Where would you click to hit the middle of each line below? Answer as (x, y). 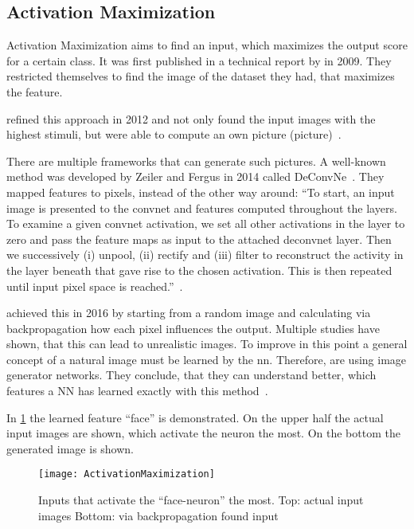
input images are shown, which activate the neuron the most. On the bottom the (203, 433)
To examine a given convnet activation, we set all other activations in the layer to (206, 223)
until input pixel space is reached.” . (95, 286)
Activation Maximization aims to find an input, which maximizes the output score (207, 45)
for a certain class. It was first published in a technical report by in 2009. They (199, 60)
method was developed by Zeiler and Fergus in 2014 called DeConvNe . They (195, 176)
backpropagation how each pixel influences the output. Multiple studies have (193, 328)
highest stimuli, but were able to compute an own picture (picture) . (174, 134)
